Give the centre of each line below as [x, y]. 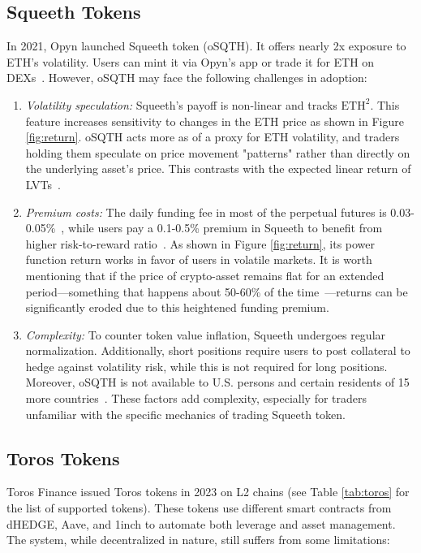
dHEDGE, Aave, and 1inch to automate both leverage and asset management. [201, 523]
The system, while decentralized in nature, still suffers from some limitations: [198, 540]
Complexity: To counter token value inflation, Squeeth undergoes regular [206, 334]
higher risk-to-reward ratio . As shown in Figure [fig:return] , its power [200, 243]
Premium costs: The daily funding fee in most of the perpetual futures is [206, 212]
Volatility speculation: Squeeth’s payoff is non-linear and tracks [181, 104]
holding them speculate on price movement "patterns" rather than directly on [218, 152]
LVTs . [43, 184]
